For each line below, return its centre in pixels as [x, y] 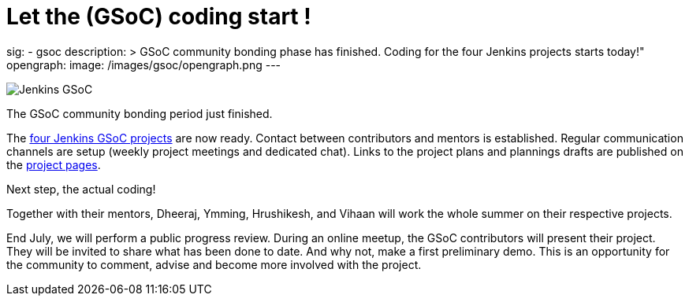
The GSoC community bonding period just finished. [140, 113]
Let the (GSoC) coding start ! [159, 17]
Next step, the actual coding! [81, 189]
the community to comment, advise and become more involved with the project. [214, 264]
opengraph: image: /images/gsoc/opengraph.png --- [144, 64]
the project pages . [54, 164]
